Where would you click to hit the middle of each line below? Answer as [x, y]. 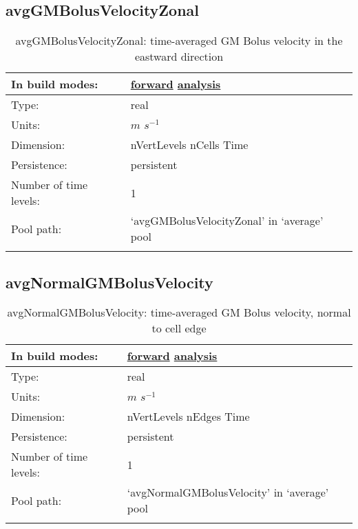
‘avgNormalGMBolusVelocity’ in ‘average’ [228, 492]
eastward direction [179, 57]
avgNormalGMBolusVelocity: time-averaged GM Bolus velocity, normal [179, 312]
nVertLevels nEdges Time [188, 417]
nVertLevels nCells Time [189, 145]
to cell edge [179, 328]
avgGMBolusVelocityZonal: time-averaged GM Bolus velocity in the [179, 41]
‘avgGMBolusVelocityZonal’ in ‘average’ [227, 221]
